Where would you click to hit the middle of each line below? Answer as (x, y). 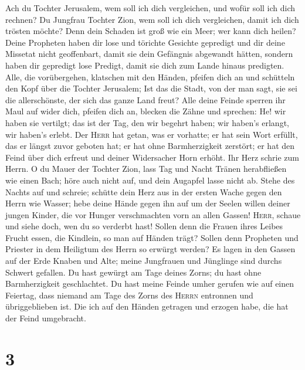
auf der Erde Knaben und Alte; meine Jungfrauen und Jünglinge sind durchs (144, 261)
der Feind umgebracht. (46, 318)
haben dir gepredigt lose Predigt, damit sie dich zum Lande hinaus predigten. (145, 65)
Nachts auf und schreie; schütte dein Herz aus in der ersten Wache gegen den (144, 191)
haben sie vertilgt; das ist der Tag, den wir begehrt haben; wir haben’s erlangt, (147, 122)
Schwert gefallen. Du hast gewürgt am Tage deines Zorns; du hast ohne (133, 272)
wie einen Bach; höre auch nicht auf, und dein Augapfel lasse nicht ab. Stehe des (150, 180)
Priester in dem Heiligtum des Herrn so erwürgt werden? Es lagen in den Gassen (150, 249)
